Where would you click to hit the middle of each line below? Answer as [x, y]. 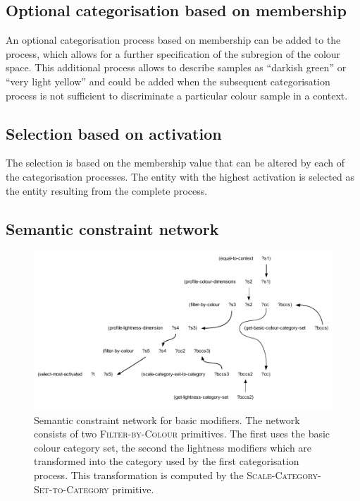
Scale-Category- [284, 475]
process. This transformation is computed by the [139, 475]
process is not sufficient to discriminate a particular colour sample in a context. [177, 95]
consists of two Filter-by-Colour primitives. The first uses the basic [182, 434]
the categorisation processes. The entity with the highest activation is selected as [180, 176]
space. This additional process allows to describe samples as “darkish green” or [176, 67]
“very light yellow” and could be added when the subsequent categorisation [168, 81]
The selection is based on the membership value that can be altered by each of [175, 163]
